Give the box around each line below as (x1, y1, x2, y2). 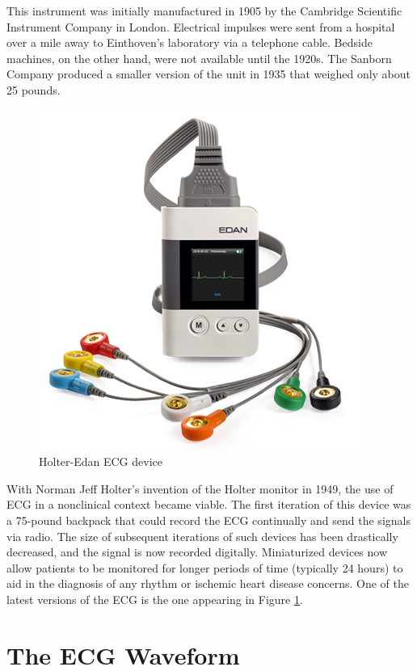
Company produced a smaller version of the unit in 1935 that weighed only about (6, 65, 411, 82)
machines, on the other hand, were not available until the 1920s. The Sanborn (6, 49, 392, 66)
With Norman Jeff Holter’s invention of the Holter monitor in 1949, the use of (6, 480, 394, 497)
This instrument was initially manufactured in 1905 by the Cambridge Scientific (6, 2, 402, 19)
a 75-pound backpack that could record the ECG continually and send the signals (6, 511, 411, 528)
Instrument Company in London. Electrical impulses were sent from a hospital (6, 18, 395, 35)
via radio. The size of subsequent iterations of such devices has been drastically (6, 527, 398, 544)
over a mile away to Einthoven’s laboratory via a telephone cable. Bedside (6, 34, 373, 51)
